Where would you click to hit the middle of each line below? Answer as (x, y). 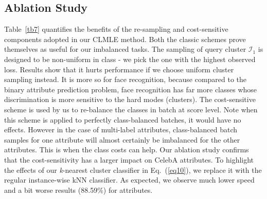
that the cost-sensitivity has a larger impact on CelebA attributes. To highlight (129, 159)
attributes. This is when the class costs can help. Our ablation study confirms (127, 150)
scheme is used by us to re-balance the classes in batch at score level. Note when (131, 109)
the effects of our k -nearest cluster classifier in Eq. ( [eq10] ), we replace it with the (133, 170)
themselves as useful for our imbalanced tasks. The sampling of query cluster (125, 49)
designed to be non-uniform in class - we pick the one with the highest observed (130, 59)
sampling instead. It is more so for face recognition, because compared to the (126, 79)
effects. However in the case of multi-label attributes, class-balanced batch (121, 130)
